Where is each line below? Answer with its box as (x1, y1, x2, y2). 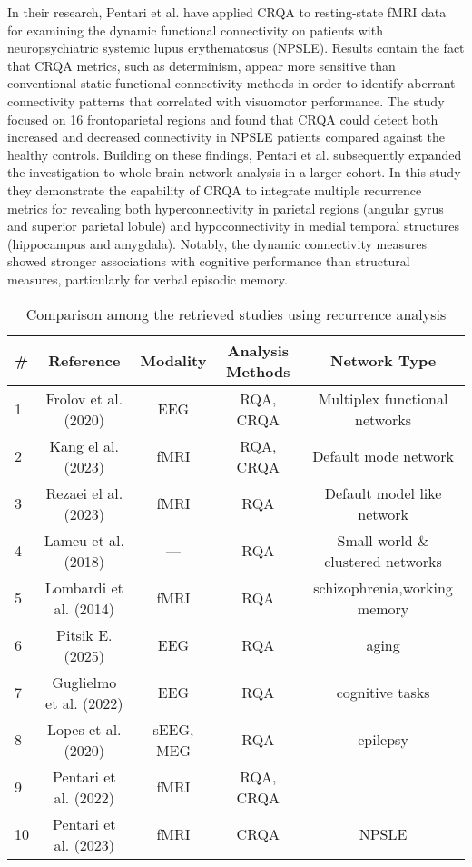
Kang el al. (49, 434, 119, 456)
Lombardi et (44, 576, 123, 598)
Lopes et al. (46, 718, 122, 740)
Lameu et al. (44, 529, 124, 551)
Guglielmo (52, 671, 117, 693)
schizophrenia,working (313, 576, 453, 598)
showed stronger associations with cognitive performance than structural (7, 252, 410, 271)
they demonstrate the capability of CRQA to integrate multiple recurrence (7, 180, 422, 199)
